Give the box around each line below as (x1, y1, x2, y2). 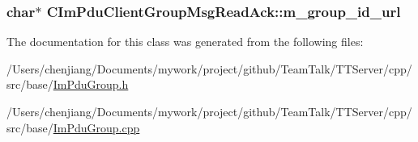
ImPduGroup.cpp (53, 119, 140, 136)
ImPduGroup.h (53, 76, 129, 93)
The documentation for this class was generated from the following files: (6, 33, 364, 50)
